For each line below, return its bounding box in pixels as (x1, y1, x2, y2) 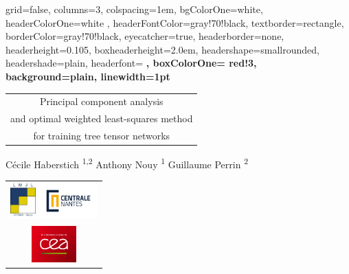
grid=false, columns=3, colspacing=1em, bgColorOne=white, (5, 2, 263, 16)
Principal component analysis (39, 94, 164, 109)
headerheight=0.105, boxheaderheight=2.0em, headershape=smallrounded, (5, 42, 319, 56)
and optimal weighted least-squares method (10, 111, 193, 126)
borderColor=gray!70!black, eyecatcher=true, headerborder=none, (5, 29, 284, 43)
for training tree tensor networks (33, 128, 170, 142)
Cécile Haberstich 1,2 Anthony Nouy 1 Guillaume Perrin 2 (5, 155, 248, 171)
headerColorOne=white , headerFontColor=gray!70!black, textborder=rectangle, (5, 15, 344, 30)
